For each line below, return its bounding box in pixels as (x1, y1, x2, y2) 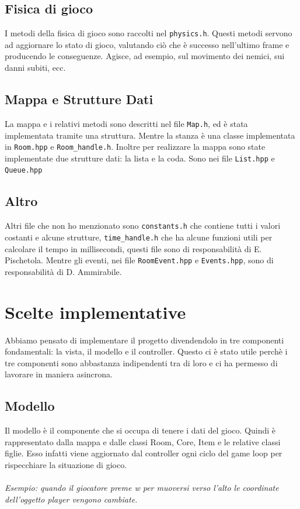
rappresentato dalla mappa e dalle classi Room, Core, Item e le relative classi (5, 435, 281, 448)
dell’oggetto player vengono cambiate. (5, 493, 138, 505)
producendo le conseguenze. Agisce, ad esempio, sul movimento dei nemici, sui (5, 50, 285, 62)
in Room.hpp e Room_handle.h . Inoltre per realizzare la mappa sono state (5, 140, 266, 153)
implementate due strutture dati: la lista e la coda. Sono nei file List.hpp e (5, 152, 275, 164)
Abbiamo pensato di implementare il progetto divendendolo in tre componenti (5, 333, 284, 346)
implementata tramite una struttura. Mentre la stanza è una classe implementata (5, 129, 295, 141)
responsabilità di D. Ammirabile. (5, 265, 122, 277)
